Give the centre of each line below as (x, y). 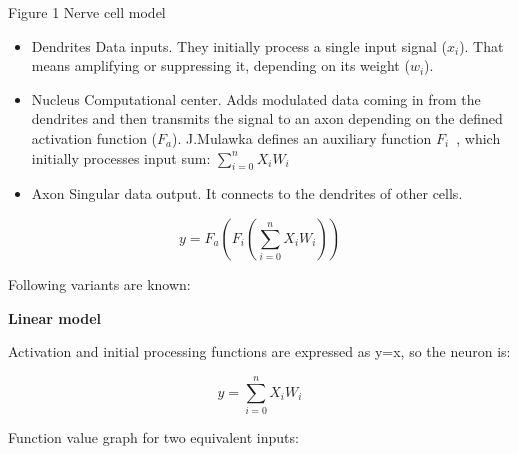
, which (478, 137)
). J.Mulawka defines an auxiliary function (302, 137)
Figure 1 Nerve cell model (87, 12)
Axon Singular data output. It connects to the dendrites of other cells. (247, 193)
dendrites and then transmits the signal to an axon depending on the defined (267, 118)
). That (481, 45)
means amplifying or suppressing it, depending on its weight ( (220, 65)
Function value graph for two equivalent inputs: (153, 436)
